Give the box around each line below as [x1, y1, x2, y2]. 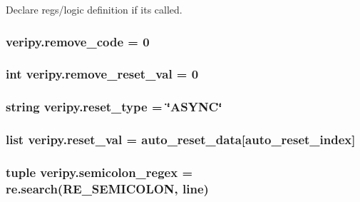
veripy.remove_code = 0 [6, 32, 150, 50]
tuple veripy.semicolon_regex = [6, 163, 193, 181]
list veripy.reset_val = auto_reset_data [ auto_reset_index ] [6, 131, 356, 148]
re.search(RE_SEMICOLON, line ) [6, 179, 209, 197]
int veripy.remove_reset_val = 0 [6, 65, 199, 83]
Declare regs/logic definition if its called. [6, 2, 182, 16]
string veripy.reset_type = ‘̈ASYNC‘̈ [6, 98, 222, 116]
